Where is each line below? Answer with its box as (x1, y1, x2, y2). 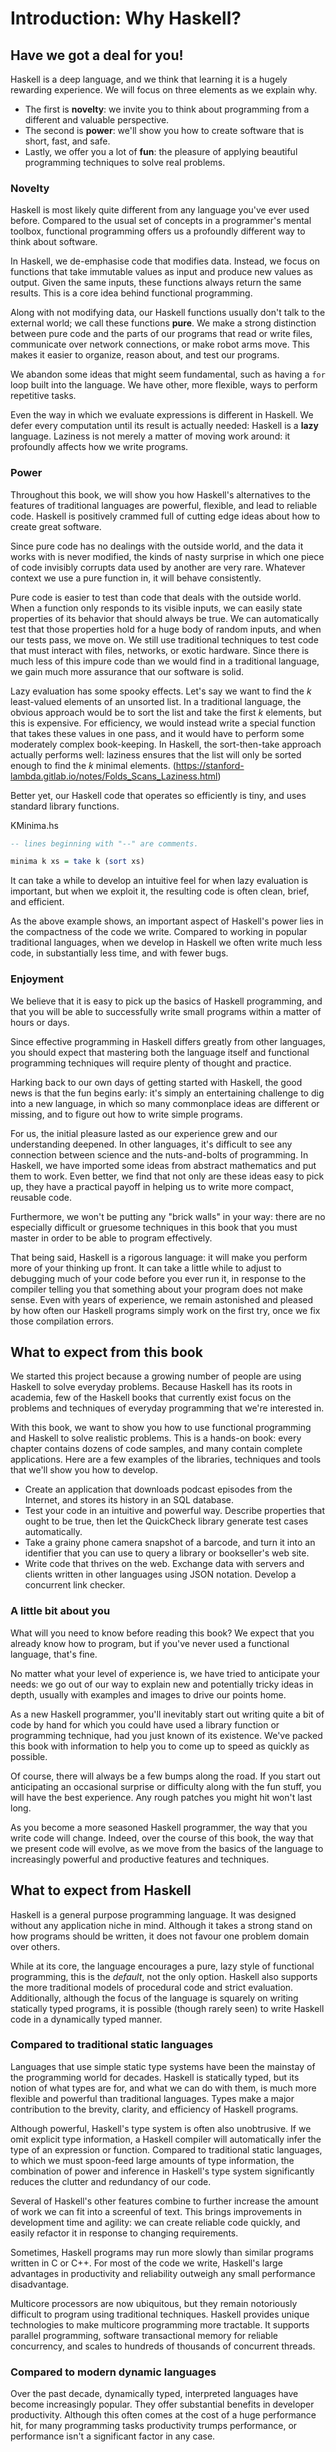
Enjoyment (10, 972, 64, 986)
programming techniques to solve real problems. (24, 157, 226, 168)
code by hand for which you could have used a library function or (10, 1718, 280, 1731)
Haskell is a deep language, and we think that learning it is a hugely (10, 73, 288, 85)
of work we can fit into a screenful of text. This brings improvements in (10, 2205, 302, 2217)
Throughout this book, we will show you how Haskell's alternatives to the (10, 488, 311, 501)
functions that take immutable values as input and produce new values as (10, 266, 313, 278)
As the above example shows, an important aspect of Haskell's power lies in (10, 915, 324, 927)
